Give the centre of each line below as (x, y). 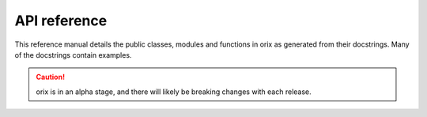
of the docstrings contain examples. (73, 55)
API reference (61, 21)
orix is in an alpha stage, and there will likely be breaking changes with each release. (174, 92)
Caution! (51, 77)
